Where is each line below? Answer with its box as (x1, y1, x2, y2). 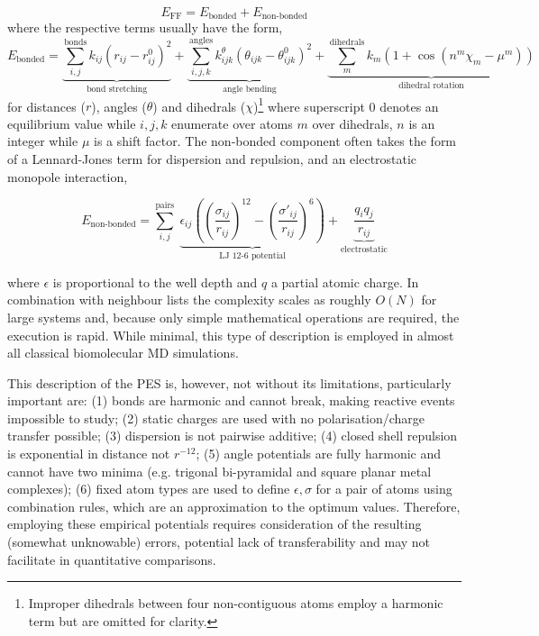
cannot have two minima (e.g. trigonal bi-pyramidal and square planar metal (7, 461, 432, 480)
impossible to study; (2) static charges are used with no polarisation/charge (7, 408, 425, 427)
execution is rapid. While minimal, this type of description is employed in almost (7, 325, 454, 344)
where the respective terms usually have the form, (7, 18, 283, 37)
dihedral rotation (398, 81, 464, 91)
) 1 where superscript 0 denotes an (252, 94, 439, 115)
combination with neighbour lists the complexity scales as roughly (7, 290, 371, 309)
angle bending (223, 85, 277, 95)
